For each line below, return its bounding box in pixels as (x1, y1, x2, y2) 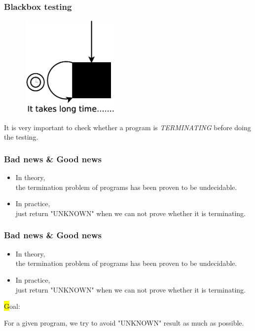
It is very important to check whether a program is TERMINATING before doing (4, 122, 251, 132)
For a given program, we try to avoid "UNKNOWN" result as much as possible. (4, 317, 244, 328)
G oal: (4, 301, 20, 311)
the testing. (4, 132, 38, 142)
